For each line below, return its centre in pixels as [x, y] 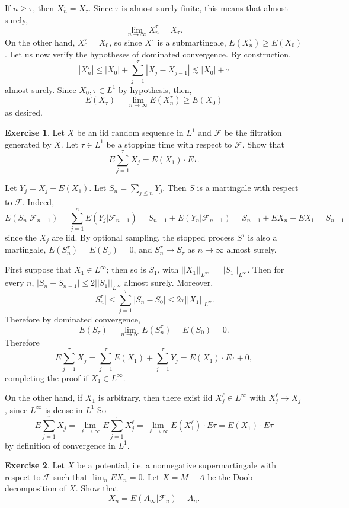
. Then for [266, 269]
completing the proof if [47, 377]
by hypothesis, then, [155, 89]
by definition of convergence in [60, 445]
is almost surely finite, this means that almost [205, 8]
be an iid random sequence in [130, 132]
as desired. [24, 112]
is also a [262, 237]
